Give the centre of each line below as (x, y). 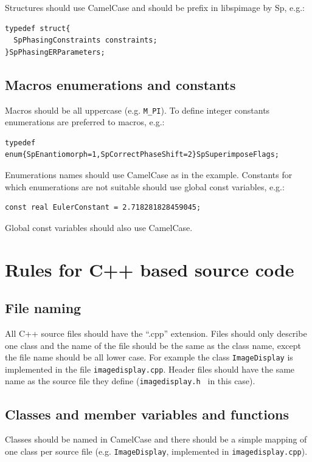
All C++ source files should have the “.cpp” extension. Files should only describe (156, 333)
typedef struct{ (38, 28)
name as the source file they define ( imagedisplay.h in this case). (130, 381)
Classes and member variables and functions (147, 414)
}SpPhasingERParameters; (55, 52)
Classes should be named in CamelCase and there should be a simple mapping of (156, 439)
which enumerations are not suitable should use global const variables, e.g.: (145, 186)
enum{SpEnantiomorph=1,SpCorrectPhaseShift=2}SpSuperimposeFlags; (142, 155)
